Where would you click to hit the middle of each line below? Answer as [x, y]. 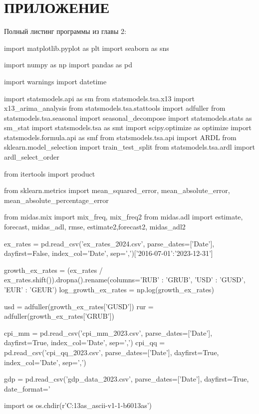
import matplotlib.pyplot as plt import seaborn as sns [87, 48]
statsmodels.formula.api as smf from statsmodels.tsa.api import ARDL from [120, 137]
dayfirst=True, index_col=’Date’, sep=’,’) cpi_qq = [85, 342]
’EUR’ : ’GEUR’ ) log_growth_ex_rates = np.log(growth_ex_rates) [109, 289]
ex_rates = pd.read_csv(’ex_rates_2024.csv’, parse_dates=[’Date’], [109, 243]
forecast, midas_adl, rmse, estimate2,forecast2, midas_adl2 [95, 227]
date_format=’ [27, 388]
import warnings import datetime [55, 81]
